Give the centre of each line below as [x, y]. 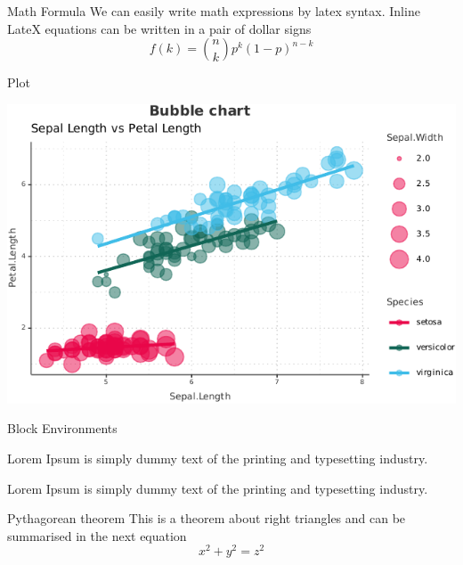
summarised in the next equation [97, 535]
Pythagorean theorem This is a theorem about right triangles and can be [207, 518]
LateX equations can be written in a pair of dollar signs [159, 28]
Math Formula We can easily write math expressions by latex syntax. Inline [214, 11]
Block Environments [62, 428]
